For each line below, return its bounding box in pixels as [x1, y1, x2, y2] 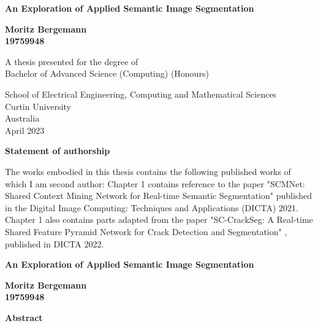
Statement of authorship [5, 144, 110, 157]
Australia [5, 112, 40, 125]
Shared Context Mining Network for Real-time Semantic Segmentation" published [5, 189, 312, 202]
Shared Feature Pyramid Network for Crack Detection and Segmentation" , [5, 225, 287, 238]
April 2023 [5, 123, 45, 136]
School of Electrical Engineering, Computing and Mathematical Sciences [5, 87, 277, 100]
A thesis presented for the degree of [5, 55, 138, 68]
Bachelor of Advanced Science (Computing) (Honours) [5, 67, 209, 80]
